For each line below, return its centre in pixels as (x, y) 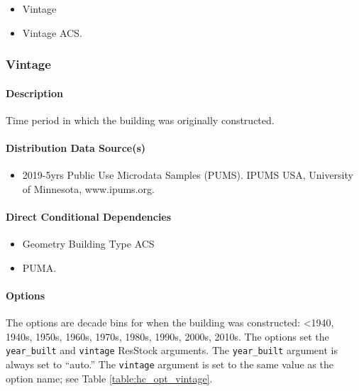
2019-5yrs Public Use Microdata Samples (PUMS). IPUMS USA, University (188, 175)
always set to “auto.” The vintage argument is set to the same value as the (170, 364)
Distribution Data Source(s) (76, 148)
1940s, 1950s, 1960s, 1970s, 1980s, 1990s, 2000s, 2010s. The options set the (167, 336)
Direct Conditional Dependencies (89, 216)
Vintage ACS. (52, 32)
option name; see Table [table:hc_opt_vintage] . (109, 378)
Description (35, 93)
